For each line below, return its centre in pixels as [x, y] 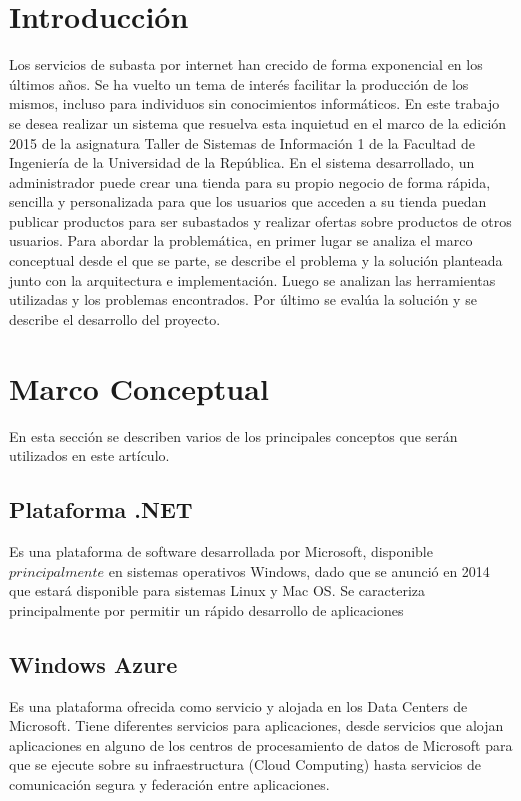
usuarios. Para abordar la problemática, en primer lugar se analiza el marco [241, 240]
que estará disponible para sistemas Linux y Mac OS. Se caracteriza [217, 590]
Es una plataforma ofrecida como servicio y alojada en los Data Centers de [238, 705]
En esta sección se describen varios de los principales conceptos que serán [233, 435]
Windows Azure [93, 663]
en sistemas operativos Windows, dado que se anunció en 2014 [299, 570]
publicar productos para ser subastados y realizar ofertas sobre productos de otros [260, 220]
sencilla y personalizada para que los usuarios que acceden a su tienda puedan [248, 201]
